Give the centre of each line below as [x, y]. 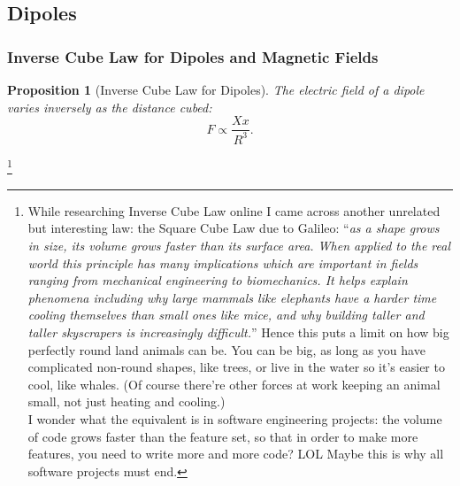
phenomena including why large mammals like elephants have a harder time [232, 297]
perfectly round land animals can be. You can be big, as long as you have [226, 349]
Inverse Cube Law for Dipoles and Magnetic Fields [193, 56]
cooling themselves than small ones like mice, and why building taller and [226, 315]
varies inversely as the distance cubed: [110, 107]
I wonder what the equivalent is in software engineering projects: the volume [235, 418]
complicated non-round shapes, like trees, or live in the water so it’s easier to [236, 367]
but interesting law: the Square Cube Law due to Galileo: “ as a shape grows [234, 228]
